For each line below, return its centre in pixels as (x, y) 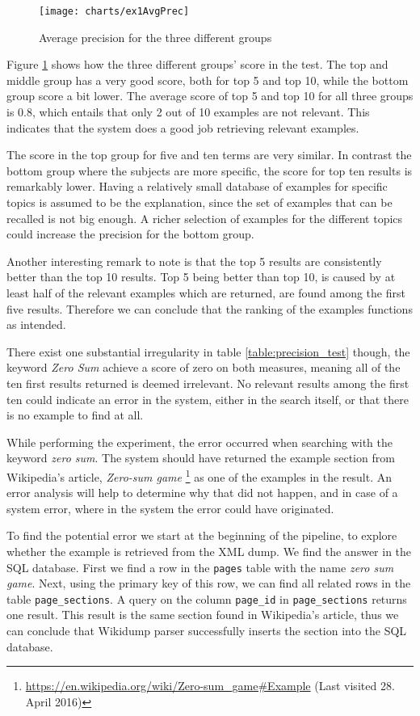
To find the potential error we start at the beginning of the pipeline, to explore (202, 535)
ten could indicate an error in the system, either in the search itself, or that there (208, 399)
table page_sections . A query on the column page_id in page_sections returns (207, 598)
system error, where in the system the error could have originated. (170, 508)
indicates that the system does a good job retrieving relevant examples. (183, 127)
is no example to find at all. (75, 415)
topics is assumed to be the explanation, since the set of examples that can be (199, 202)
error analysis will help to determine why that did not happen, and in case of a (202, 493)
